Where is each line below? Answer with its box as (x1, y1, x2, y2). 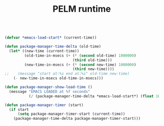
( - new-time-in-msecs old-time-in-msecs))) (13, 76, 104, 81)
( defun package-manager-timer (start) (4, 103, 84, 107)
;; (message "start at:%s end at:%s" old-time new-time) (4, 71, 130, 76)
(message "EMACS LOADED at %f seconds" (9, 89, 91, 94)
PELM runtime (52, 3, 111, 15)
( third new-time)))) (72, 67, 115, 72)
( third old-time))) (72, 58, 112, 63)
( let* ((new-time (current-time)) (9, 48, 79, 53)
